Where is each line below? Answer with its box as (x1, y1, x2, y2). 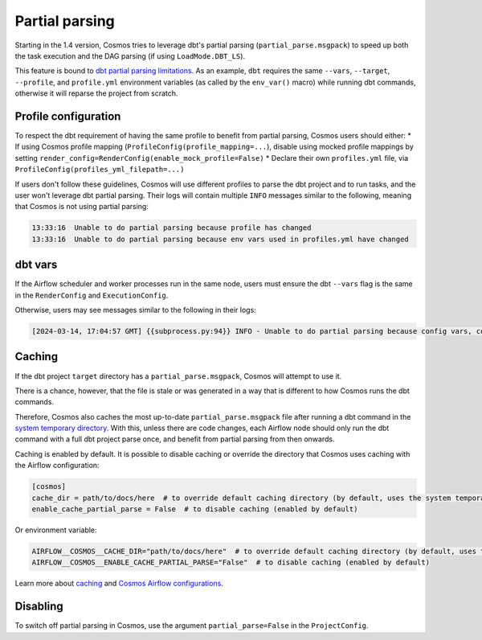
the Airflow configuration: (14, 461, 100, 470)
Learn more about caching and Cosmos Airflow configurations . (14, 579, 224, 589)
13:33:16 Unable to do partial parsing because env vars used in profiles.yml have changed (31, 234, 409, 244)
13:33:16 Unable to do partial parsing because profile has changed (31, 224, 312, 232)
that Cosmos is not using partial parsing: (14, 202, 149, 211)
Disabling (14, 600, 63, 613)
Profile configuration (14, 109, 121, 123)
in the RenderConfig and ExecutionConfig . (14, 290, 169, 300)
